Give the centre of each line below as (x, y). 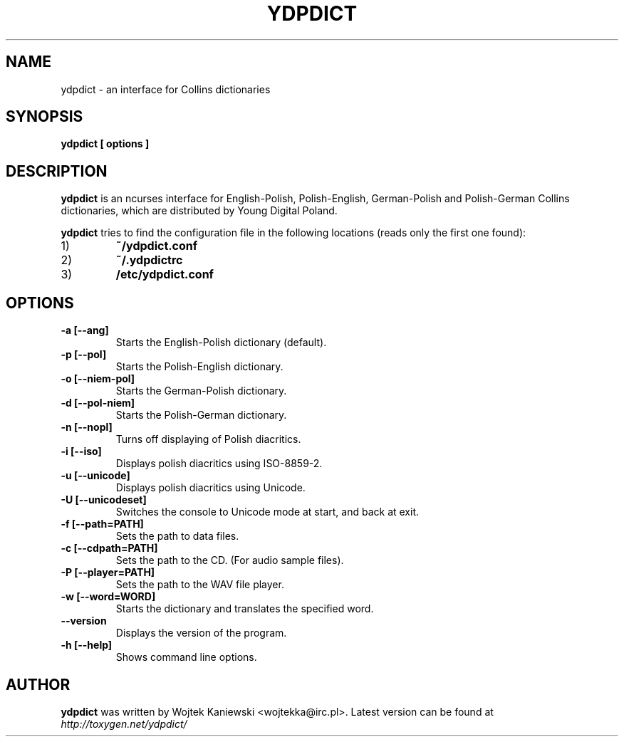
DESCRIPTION (57, 171)
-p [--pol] (84, 355)
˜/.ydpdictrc (149, 260)
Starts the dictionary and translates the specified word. (245, 609)
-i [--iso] (81, 451)
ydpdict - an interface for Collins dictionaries (166, 89)
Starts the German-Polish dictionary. (201, 391)
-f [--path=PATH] (102, 524)
